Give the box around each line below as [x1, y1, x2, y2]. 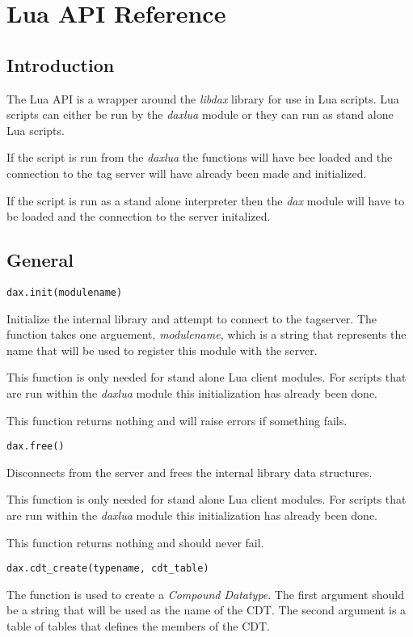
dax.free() [6, 441, 65, 453]
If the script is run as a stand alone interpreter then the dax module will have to [6, 192, 405, 209]
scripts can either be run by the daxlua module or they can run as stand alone [6, 106, 394, 123]
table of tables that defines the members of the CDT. [6, 618, 270, 635]
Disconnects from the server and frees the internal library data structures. [6, 463, 373, 480]
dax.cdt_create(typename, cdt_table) [6, 563, 209, 575]
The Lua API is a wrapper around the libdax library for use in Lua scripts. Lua [6, 90, 399, 107]
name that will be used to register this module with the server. [6, 341, 318, 358]
